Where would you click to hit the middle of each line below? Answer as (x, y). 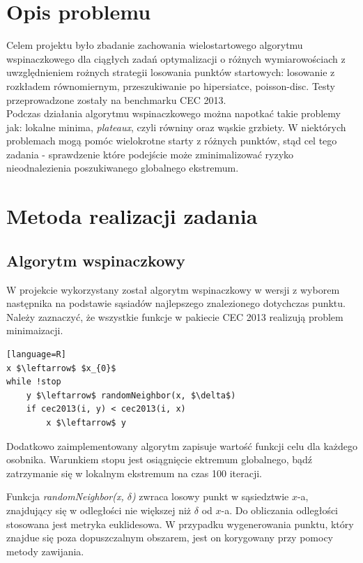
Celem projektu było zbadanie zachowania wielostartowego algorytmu (155, 45)
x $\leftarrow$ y (86, 422)
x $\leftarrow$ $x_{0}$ (61, 368)
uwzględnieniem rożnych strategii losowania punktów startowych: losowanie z (171, 72)
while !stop (34, 382)
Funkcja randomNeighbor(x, (65, 496)
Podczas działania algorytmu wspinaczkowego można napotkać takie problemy (173, 113)
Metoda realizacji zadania (132, 216)
